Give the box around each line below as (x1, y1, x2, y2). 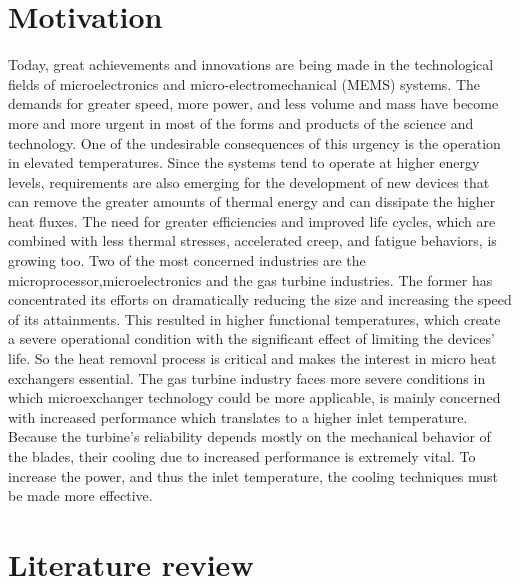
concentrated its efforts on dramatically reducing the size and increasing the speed (8, 289, 512, 310)
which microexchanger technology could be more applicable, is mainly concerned (8, 387, 501, 408)
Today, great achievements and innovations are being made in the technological (8, 54, 494, 75)
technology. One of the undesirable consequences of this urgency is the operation (8, 132, 501, 153)
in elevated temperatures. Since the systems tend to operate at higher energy (8, 152, 480, 173)
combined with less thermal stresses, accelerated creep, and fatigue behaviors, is (8, 230, 497, 251)
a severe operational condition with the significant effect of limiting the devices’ (8, 328, 495, 349)
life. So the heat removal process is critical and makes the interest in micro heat (8, 348, 497, 369)
